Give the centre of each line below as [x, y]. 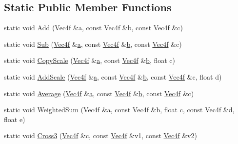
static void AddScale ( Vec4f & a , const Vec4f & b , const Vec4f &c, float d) [113, 76]
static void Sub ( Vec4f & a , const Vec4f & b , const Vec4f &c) [93, 44]
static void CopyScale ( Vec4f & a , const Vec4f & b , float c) [89, 60]
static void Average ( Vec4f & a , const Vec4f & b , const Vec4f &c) [99, 93]
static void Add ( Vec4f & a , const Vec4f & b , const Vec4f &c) [94, 28]
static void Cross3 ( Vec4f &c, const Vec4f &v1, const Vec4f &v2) [100, 135]
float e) [15, 119]
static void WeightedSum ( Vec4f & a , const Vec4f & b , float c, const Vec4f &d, [119, 110]
